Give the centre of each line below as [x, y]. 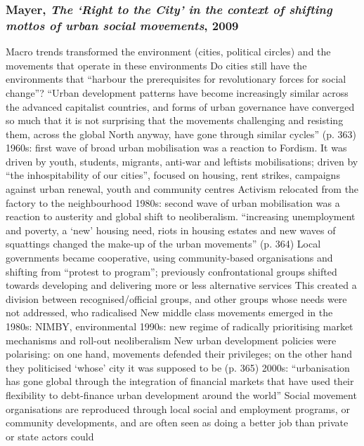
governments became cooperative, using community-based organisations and [169, 258]
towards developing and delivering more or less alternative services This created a [181, 285]
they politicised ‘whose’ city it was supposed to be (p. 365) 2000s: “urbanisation [178, 367]
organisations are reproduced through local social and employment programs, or [178, 408]
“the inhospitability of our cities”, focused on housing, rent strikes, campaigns [173, 175]
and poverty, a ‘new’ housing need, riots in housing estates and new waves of [171, 230]
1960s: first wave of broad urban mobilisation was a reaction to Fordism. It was [176, 148]
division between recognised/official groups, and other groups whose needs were [176, 298]
